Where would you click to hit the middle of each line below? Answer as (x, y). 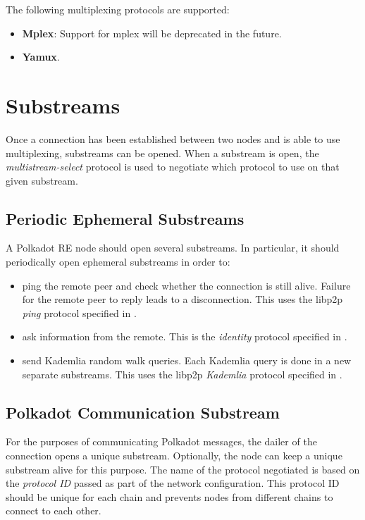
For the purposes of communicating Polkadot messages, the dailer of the (161, 441)
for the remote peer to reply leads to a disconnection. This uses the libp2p (182, 299)
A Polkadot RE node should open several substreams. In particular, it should (173, 248)
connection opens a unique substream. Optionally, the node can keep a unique (174, 456)
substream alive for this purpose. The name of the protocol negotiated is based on (183, 469)
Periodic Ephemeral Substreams (125, 218)
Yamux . (41, 57)
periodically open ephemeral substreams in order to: (118, 262)
